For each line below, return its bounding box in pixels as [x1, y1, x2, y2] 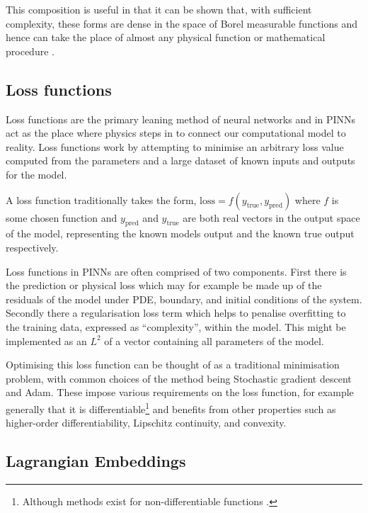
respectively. [6, 239, 59, 254]
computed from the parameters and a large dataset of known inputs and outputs [6, 153, 355, 168]
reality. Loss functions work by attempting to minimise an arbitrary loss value [6, 139, 344, 154]
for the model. [6, 167, 67, 181]
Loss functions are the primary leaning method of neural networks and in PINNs [6, 111, 356, 126]
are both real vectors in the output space [183, 210, 360, 225]
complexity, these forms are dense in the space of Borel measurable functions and [6, 16, 357, 30]
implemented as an [6, 333, 87, 348]
